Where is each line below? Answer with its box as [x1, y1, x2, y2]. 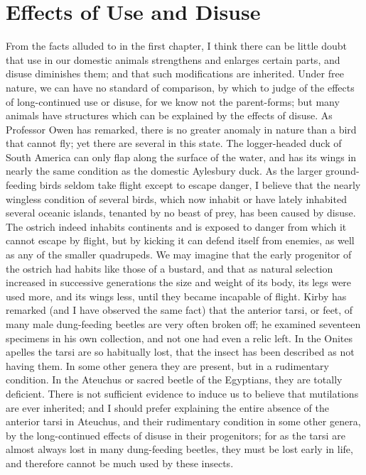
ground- [325, 163, 360, 178]
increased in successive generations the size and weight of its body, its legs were [6, 275, 352, 290]
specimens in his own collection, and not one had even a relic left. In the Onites [6, 330, 352, 345]
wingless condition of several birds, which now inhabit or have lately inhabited [6, 191, 347, 206]
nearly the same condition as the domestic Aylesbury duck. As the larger [6, 163, 323, 178]
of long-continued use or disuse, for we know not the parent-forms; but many [6, 94, 340, 109]
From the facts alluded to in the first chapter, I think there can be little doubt [6, 38, 348, 53]
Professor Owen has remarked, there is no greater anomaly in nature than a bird [6, 121, 357, 136]
